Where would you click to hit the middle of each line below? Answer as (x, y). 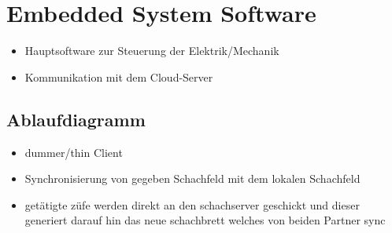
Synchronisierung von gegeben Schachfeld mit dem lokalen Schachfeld (192, 178)
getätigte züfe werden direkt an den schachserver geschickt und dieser (192, 204)
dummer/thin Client (74, 152)
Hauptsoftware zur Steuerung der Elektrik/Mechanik (152, 51)
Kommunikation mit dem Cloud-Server (119, 76)
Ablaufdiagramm (76, 119)
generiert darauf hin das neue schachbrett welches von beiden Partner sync (205, 220)
